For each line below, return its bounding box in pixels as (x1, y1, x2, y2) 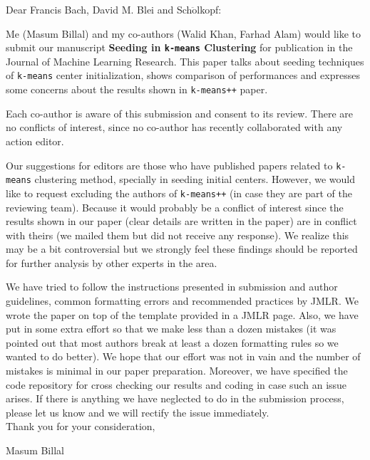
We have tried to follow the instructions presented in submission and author (6, 279, 338, 294)
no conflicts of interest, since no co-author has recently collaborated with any (6, 120, 343, 135)
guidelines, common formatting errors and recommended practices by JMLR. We (6, 293, 359, 308)
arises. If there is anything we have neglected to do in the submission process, (6, 391, 344, 406)
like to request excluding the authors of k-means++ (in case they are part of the (6, 185, 352, 200)
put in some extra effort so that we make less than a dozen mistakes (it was (6, 321, 336, 336)
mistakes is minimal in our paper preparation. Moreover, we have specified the (6, 363, 348, 378)
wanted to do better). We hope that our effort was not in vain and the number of (6, 349, 361, 364)
